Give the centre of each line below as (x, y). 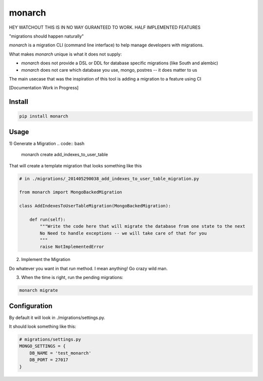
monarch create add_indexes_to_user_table (65, 155)
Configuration (31, 306)
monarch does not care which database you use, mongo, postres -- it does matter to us (109, 70)
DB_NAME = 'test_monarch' (60, 353)
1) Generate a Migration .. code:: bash (47, 143)
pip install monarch (44, 116)
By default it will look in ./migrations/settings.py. (57, 318)
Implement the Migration (46, 260)
